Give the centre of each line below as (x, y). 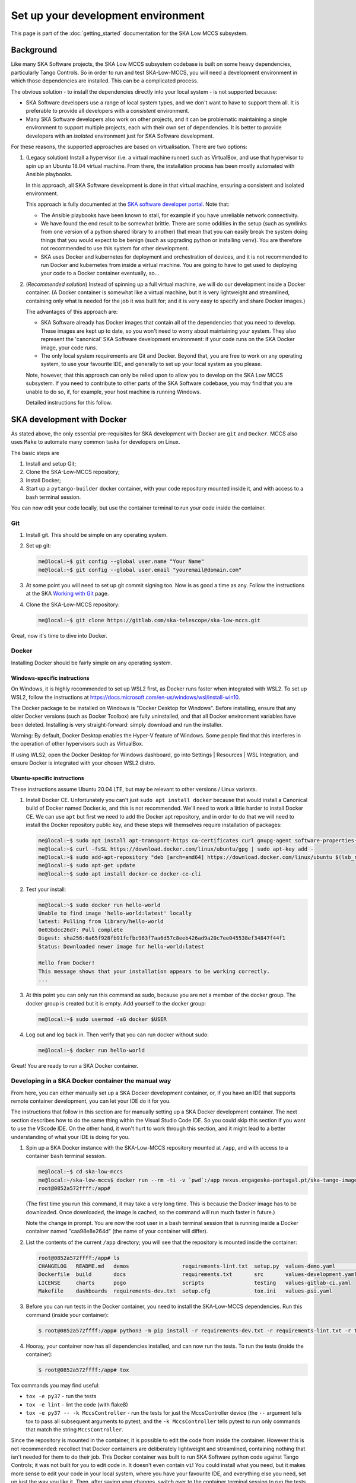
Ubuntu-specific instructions (47, 778)
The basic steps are (35, 453)
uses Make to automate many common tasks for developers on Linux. (96, 442)
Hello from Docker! (66, 963)
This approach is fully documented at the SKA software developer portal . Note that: (128, 204)
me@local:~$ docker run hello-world (92, 1050)
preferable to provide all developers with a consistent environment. (108, 111)
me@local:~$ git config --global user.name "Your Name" (121, 561)
